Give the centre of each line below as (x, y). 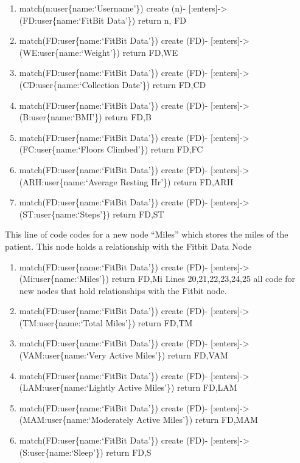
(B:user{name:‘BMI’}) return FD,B (85, 117)
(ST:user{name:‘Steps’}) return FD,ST (92, 214)
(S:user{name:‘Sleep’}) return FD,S (85, 452)
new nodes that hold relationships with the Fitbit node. (123, 290)
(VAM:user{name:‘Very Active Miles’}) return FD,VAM (124, 355)
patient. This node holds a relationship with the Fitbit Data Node (128, 246)
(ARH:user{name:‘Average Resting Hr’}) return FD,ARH (126, 181)
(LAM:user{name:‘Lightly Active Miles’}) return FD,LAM (128, 387)
